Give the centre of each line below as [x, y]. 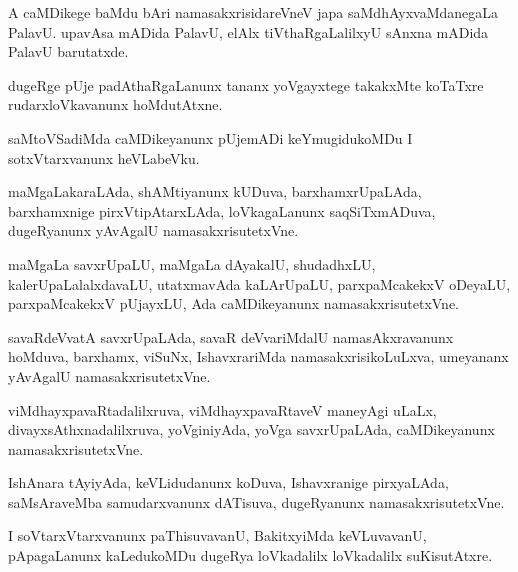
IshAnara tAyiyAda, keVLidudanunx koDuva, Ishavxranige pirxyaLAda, [228, 482]
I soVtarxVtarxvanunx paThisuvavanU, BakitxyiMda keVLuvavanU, [217, 535]
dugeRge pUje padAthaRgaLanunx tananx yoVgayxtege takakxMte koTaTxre [246, 84]
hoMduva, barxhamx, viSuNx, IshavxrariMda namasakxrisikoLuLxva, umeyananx [258, 356]
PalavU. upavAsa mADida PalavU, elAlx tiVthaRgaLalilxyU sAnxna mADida [248, 31]
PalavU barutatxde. [68, 51]
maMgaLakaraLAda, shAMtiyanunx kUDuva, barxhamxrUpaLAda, [215, 191]
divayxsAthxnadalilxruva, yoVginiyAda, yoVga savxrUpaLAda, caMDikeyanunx [251, 429]
